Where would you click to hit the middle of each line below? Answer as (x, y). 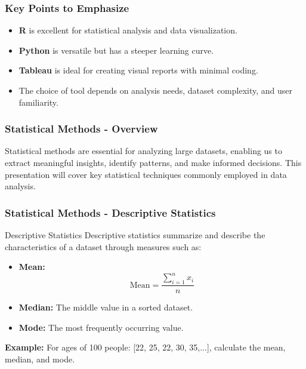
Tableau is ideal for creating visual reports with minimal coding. (138, 70)
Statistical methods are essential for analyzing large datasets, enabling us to (143, 151)
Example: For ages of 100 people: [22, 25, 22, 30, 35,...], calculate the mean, (145, 347)
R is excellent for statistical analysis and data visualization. (128, 30)
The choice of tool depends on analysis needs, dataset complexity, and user (156, 90)
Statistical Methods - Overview (81, 129)
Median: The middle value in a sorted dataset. (106, 307)
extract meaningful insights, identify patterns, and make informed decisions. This (153, 162)
